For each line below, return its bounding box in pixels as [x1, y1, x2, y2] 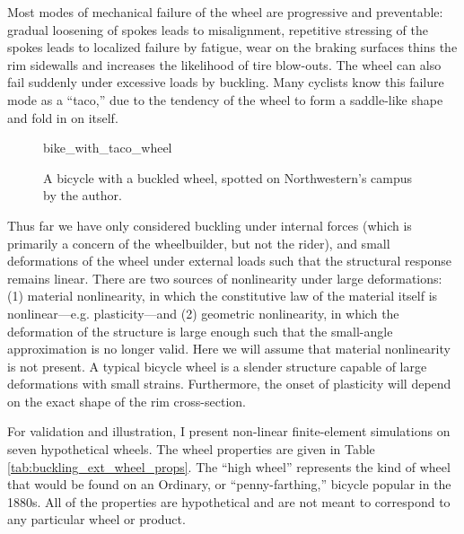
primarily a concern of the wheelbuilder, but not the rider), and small [7, 233, 390, 252]
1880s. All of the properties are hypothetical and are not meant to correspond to [7, 492, 451, 511]
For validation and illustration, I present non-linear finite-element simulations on [7, 422, 451, 441]
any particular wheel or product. [7, 510, 186, 529]
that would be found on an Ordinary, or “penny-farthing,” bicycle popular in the [7, 475, 451, 494]
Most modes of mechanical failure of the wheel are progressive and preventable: [7, 3, 443, 21]
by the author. [43, 186, 122, 205]
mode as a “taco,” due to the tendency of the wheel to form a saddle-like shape [7, 90, 443, 109]
